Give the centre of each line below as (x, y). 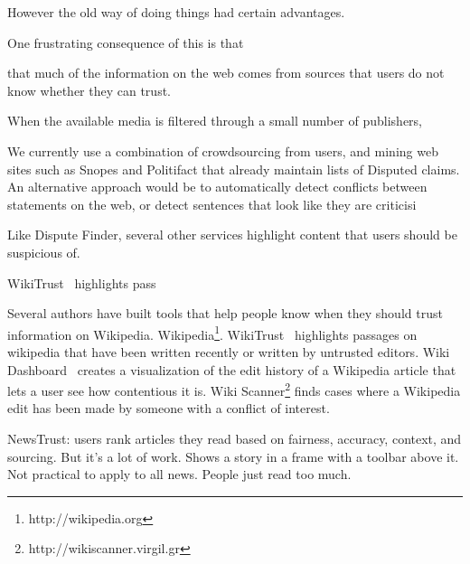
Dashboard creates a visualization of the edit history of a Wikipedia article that (232, 369)
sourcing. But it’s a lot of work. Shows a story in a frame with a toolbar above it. (233, 456)
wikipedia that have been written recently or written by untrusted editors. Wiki (229, 351)
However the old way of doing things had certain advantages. (176, 12)
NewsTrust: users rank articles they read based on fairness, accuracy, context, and (235, 438)
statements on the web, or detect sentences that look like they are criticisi (212, 204)
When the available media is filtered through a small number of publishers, (215, 121)
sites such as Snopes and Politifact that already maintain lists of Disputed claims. (234, 169)
